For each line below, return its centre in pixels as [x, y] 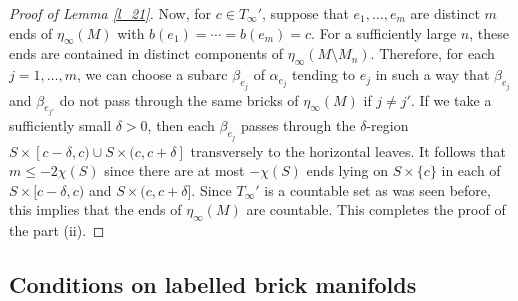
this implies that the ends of [95, 209]
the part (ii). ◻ [57, 230]
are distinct [445, 13]
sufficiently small [60, 125]
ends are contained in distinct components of [146, 53]
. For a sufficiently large [384, 32]
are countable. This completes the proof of [376, 209]
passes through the [298, 125]
